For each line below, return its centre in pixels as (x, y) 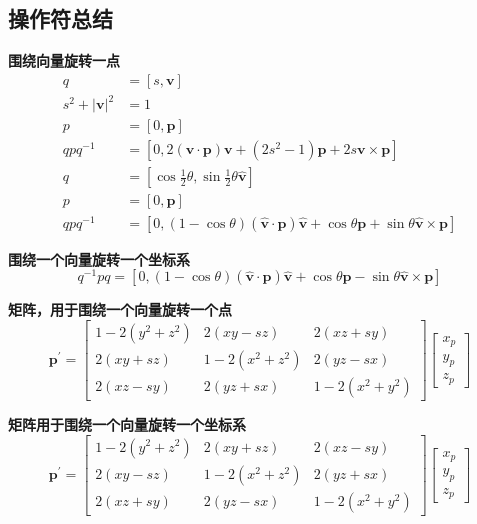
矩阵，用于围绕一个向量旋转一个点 (120, 309)
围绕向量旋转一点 (64, 60)
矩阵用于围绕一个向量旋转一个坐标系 (127, 423)
